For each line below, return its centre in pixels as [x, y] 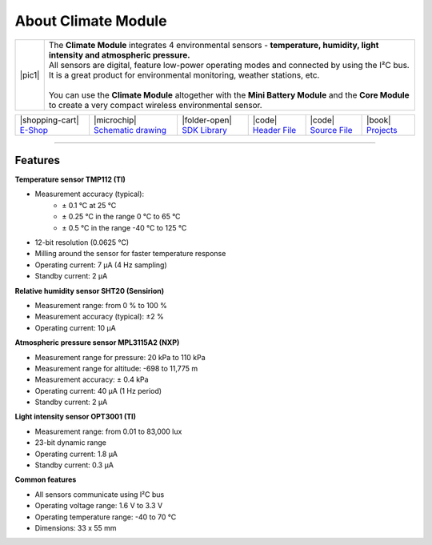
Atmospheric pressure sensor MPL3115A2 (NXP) [97, 343]
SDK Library [204, 130]
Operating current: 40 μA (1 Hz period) [98, 391]
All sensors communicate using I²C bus [100, 494]
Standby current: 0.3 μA [74, 465]
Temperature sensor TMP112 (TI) [70, 179]
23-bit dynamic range [71, 443]
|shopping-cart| [49, 120]
